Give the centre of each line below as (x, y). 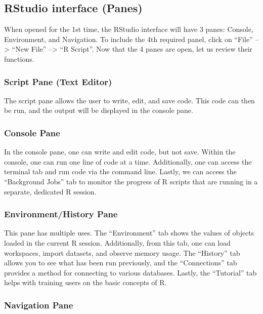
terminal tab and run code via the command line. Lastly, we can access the (120, 171)
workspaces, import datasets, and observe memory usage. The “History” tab (122, 252)
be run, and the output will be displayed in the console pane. (99, 110)
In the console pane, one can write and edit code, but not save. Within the (120, 152)
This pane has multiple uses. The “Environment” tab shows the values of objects (129, 233)
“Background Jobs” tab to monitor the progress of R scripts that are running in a (131, 181)
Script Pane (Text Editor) (58, 81)
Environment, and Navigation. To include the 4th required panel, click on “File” (128, 39)
